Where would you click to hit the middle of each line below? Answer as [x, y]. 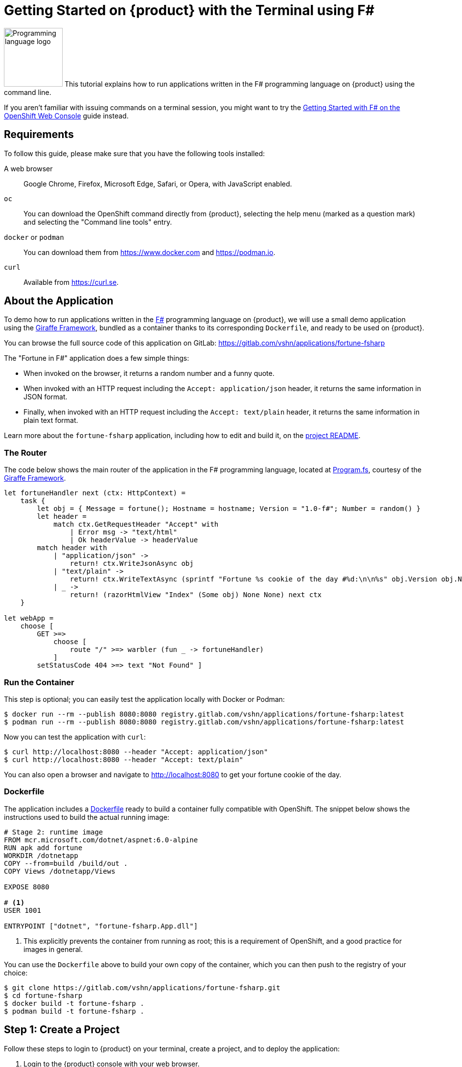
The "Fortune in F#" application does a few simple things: [97, 358]
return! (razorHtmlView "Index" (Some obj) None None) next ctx [196, 595]
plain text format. [51, 420]
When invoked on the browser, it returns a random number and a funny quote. [149, 373]
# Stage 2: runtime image [54, 832]
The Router [25, 452]
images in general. [53, 949]
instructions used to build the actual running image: [87, 817]
